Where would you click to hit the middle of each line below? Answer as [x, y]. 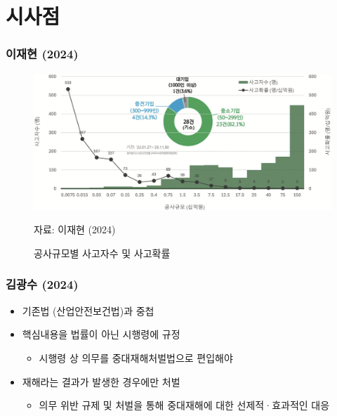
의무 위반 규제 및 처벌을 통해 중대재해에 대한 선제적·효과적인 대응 [184, 405]
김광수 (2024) [42, 284]
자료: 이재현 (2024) [75, 229]
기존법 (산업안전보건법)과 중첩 [88, 310]
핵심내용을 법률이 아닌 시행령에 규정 [101, 334]
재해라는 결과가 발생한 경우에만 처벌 [101, 381]
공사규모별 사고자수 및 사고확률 [102, 253]
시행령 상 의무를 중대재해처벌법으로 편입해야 [136, 357]
